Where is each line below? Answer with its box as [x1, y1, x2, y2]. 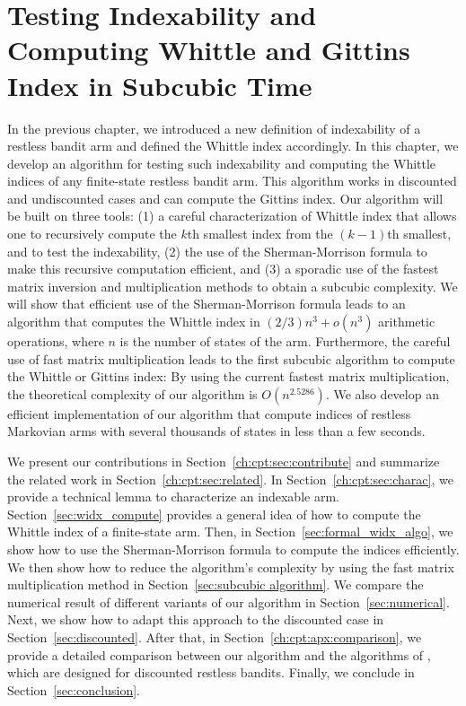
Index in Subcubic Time [7, 66, 312, 103]
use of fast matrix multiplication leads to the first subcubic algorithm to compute [7, 349, 455, 368]
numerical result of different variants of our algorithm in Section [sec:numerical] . [7, 592, 450, 611]
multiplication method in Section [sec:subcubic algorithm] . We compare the [7, 575, 424, 594]
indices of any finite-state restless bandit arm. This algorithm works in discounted [7, 171, 457, 190]
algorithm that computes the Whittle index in [7, 312, 260, 331]
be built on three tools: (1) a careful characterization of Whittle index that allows [7, 206, 457, 225]
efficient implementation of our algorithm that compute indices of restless [7, 404, 411, 423]
